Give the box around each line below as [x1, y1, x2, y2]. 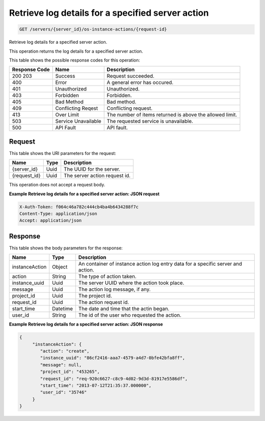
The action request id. [78, 299, 130, 306]
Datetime [52, 305, 73, 312]
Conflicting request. [106, 105, 153, 112]
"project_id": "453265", [40, 369, 100, 375]
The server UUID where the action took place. [78, 279, 185, 286]
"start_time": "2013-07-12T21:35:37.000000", [40, 383, 152, 388]
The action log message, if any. [78, 286, 151, 293]
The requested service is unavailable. [106, 118, 193, 125]
